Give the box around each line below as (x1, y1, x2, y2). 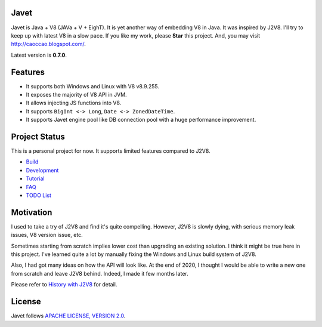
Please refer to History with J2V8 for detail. (11, 281, 117, 288)
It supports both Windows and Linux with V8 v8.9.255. (26, 82, 159, 90)
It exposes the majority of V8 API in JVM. (26, 91, 128, 98)
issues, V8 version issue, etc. (11, 232, 83, 239)
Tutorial (26, 175, 45, 182)
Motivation (11, 207, 52, 217)
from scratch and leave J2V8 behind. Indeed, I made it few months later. (11, 270, 189, 277)
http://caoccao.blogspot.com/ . (11, 41, 86, 48)
